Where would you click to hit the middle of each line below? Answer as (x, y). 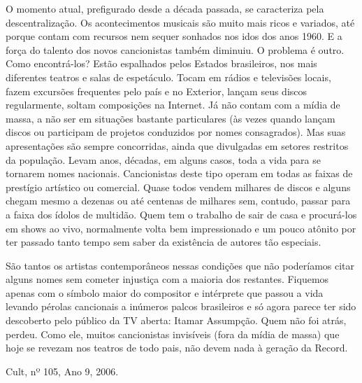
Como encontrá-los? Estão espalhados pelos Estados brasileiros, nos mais (161, 63)
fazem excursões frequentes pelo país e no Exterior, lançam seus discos (157, 91)
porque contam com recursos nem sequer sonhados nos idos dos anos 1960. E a (174, 36)
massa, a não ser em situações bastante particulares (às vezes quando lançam (171, 118)
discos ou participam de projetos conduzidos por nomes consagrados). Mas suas (176, 132)
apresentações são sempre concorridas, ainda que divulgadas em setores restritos (177, 145)
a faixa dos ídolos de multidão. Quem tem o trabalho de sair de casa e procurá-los (181, 214)
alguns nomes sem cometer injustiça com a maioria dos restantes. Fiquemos (167, 279)
